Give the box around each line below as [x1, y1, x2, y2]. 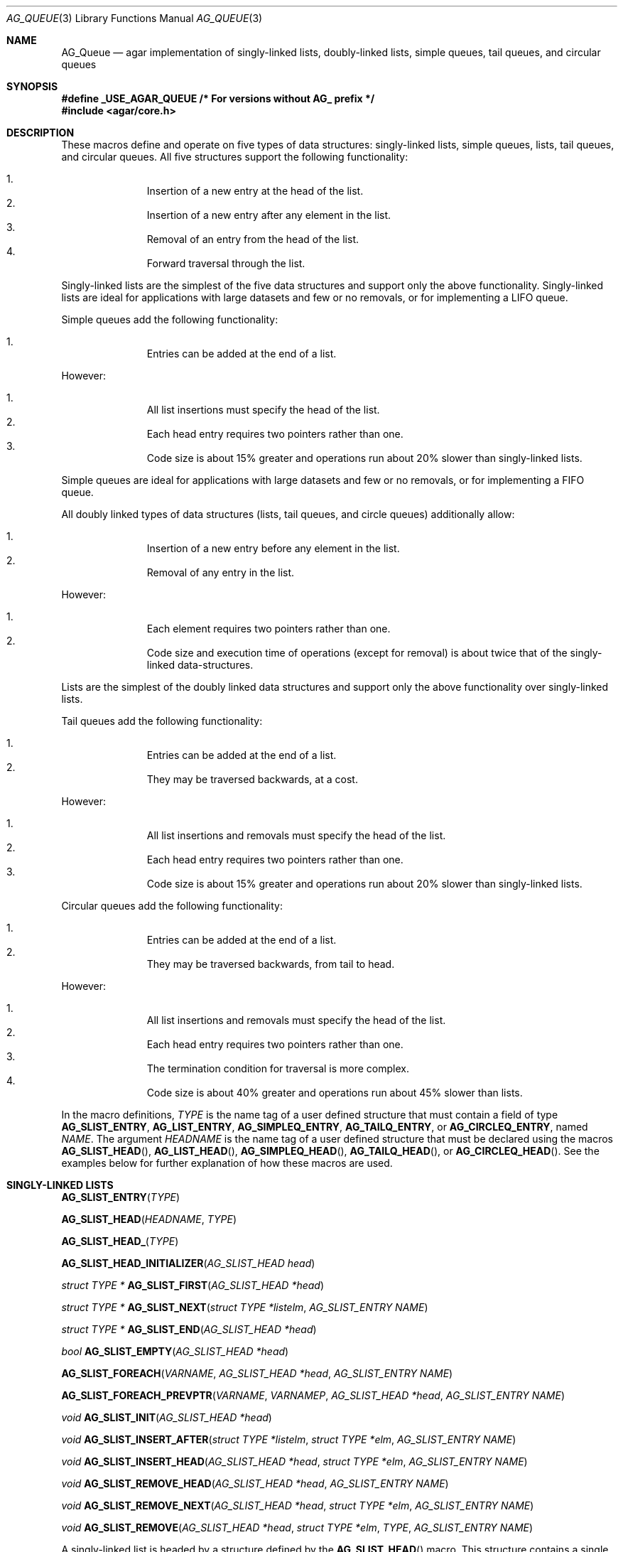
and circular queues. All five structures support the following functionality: [61, 151, 408, 163]
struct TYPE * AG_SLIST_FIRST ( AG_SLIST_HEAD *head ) [61, 1279, 325, 1291]
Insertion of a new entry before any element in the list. [146, 542, 400, 554]
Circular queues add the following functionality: [61, 900, 283, 912]
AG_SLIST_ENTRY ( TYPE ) [61, 1191, 180, 1203]
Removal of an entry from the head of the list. [146, 233, 359, 245]
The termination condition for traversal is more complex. [146, 1062, 410, 1074]
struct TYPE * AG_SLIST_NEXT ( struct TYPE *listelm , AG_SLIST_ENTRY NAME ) [61, 1301, 428, 1313]
